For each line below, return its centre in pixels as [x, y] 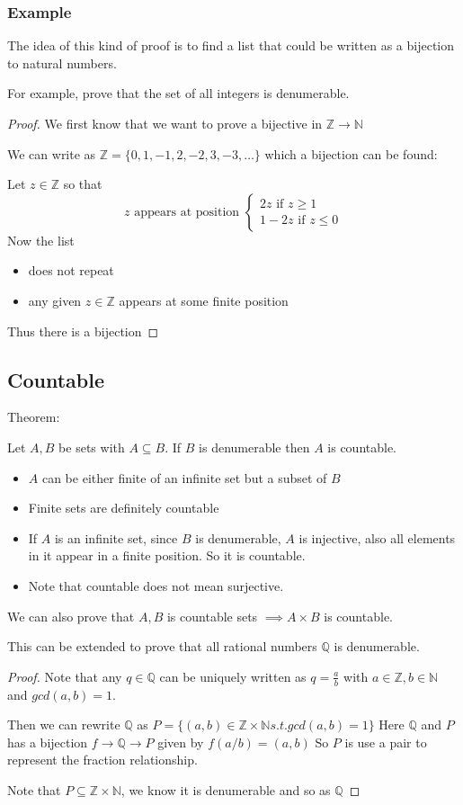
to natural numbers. [62, 63]
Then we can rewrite [64, 724]
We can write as [52, 153]
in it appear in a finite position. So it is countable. [167, 555]
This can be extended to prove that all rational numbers [162, 646]
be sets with [92, 447]
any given [55, 300]
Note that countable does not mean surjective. [156, 585]
